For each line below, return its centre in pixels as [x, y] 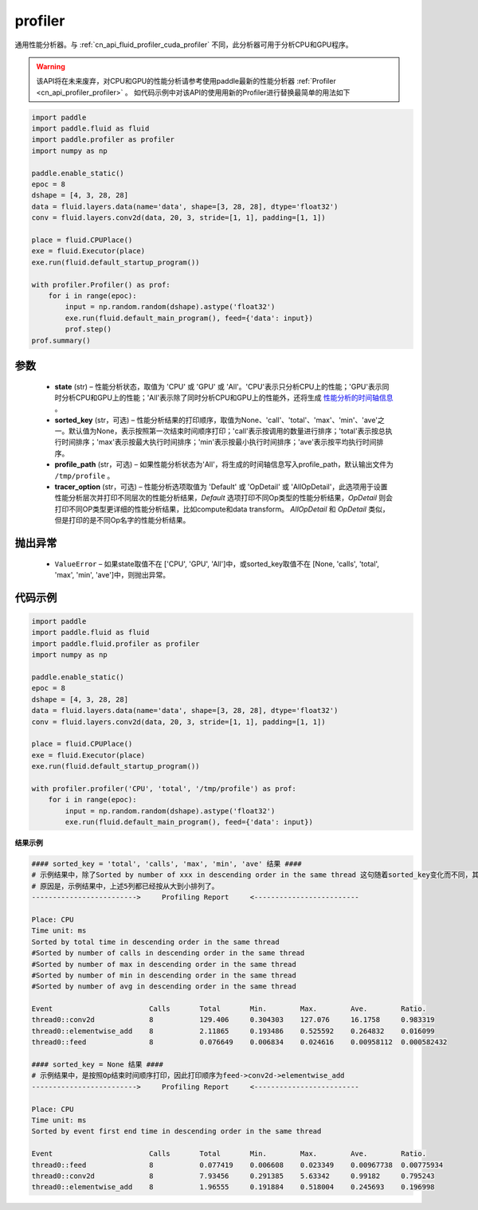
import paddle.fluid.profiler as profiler [116, 644]
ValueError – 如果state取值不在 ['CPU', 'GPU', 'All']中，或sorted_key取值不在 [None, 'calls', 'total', [217, 564]
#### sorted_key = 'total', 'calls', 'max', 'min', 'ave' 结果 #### [167, 864]
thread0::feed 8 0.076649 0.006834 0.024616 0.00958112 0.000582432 [239, 1042]
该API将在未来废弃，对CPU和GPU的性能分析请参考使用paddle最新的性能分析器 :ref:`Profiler [186, 81]
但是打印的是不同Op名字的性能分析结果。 [122, 520]
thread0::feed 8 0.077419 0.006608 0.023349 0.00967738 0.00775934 [237, 1165]
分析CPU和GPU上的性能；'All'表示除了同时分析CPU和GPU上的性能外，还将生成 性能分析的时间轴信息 [227, 397]
